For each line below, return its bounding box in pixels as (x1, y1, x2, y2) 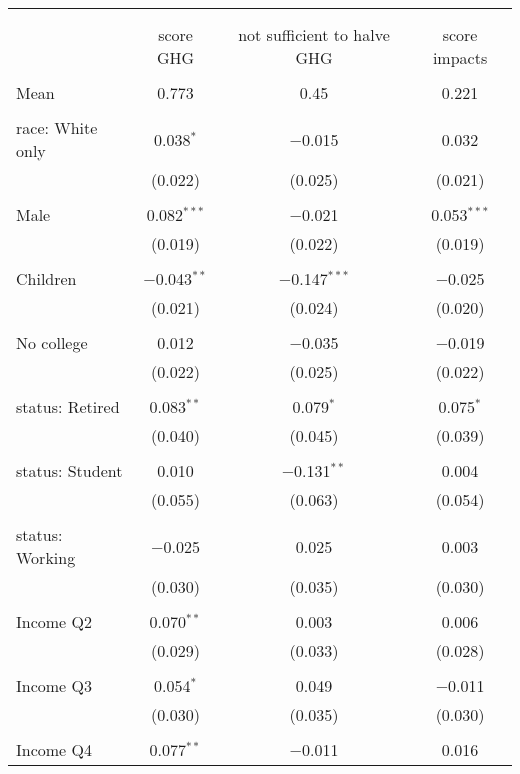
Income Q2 (16, 610, 92, 633)
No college (16, 331, 88, 354)
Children (16, 267, 77, 290)
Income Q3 (16, 674, 92, 697)
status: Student (16, 459, 123, 482)
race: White (16, 116, 98, 139)
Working (16, 546, 76, 569)
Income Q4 (16, 738, 92, 761)
